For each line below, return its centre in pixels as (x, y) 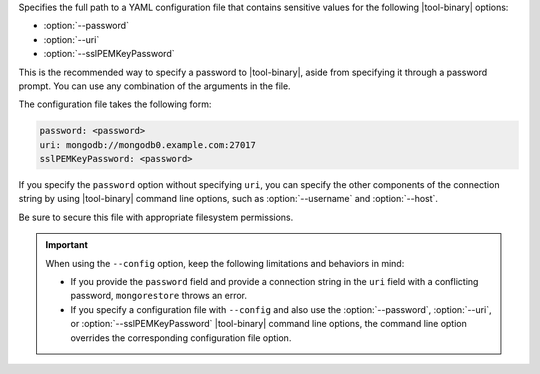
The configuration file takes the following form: (115, 104)
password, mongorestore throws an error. (159, 296)
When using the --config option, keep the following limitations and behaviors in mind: (225, 263)
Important (67, 245)
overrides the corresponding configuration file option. (181, 337)
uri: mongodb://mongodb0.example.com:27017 (148, 144)
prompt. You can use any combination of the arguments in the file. (154, 86)
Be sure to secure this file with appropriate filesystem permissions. (156, 217)
